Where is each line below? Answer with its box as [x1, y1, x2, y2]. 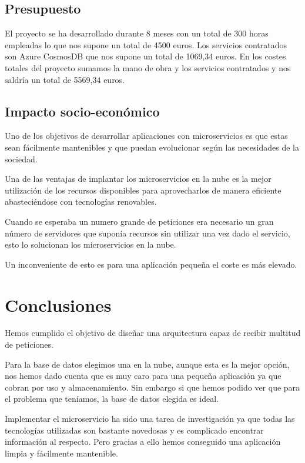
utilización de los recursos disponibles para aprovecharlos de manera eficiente [5, 184, 281, 196]
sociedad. [5, 152, 38, 165]
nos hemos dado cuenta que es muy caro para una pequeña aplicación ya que [5, 369, 281, 382]
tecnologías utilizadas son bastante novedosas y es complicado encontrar [5, 424, 264, 436]
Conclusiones [5, 292, 112, 317]
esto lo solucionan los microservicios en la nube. [5, 238, 176, 251]
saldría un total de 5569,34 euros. [5, 73, 125, 85]
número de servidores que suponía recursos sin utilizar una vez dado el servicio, [5, 226, 290, 239]
